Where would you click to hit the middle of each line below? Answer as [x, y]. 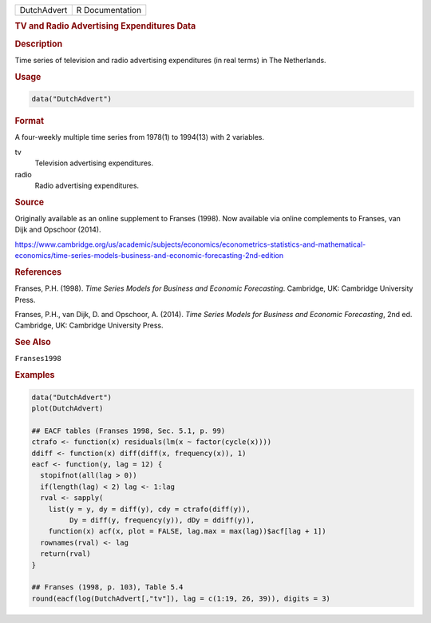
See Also [33, 342]
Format [29, 121]
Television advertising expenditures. [94, 163]
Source [30, 202]
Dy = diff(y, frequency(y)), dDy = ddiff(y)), [162, 520]
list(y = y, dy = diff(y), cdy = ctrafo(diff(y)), [149, 509]
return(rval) [65, 554]
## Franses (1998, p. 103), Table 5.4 [107, 587]
